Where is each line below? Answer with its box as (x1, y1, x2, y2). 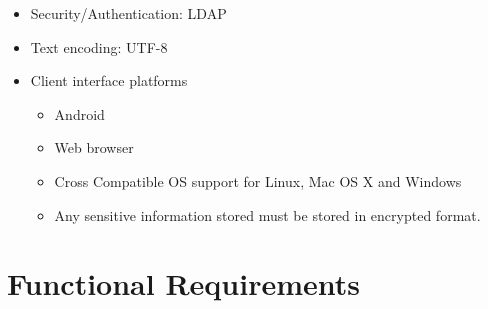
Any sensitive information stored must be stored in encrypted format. (54, 204, 481, 225)
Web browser (54, 137, 134, 158)
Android (54, 103, 105, 124)
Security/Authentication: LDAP (30, 3, 227, 23)
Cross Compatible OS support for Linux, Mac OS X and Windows (54, 170, 462, 191)
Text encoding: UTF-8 (30, 36, 168, 57)
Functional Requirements (7, 263, 360, 304)
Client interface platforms (30, 70, 188, 91)
